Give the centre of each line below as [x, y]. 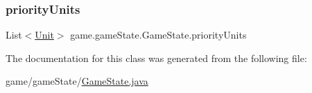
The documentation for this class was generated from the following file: [156, 58]
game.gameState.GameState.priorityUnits [158, 35]
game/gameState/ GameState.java [77, 81]
